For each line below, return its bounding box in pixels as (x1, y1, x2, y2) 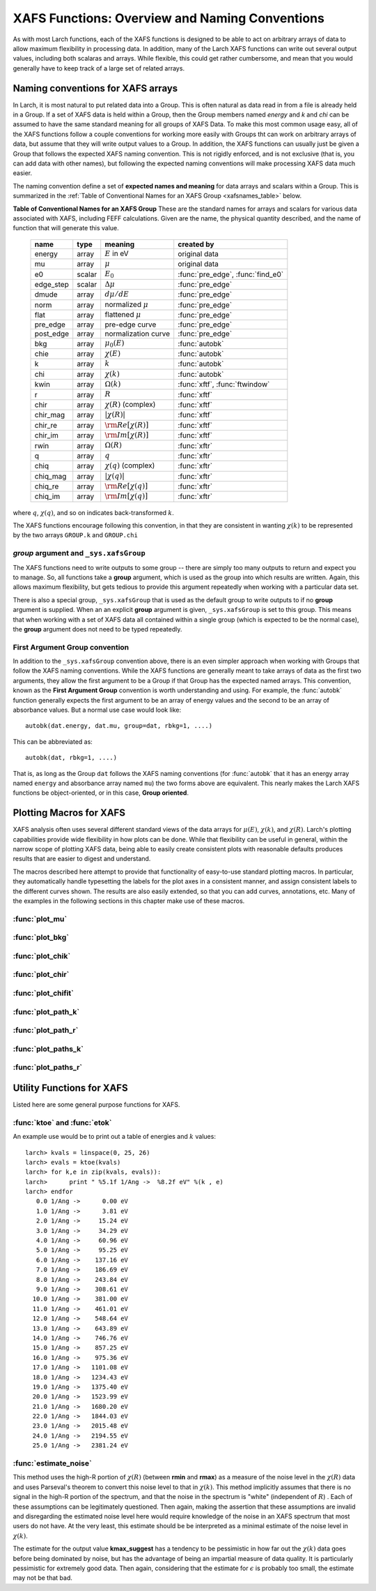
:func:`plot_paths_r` (13, 1063, 83, 1073)
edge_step (34, 280, 69, 290)
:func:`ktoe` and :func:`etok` (13, 1117, 112, 1127)
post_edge (34, 329, 70, 338)
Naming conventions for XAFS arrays (13, 82, 178, 94)
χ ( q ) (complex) (104, 461, 155, 470)
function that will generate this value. (13, 224, 120, 232)
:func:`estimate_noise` (13, 1458, 92, 1468)
